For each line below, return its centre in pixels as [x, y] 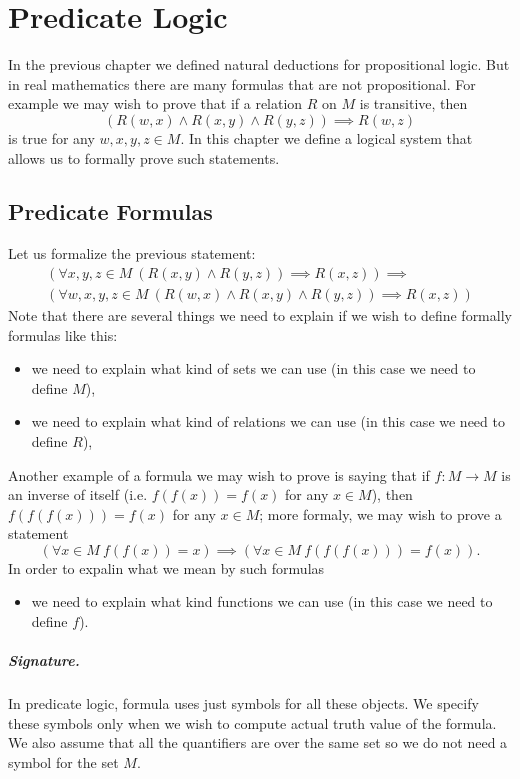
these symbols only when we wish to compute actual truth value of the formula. [252, 722]
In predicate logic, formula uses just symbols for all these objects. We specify [243, 703]
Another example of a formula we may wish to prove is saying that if [219, 474]
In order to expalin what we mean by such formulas [166, 567]
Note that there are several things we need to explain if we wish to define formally [260, 314]
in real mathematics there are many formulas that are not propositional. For [242, 83]
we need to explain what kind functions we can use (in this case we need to [262, 601]
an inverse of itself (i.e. [78, 494]
